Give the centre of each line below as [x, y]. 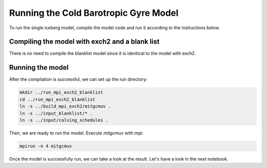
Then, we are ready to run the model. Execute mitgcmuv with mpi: [76, 133]
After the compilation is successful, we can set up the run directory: [78, 80]
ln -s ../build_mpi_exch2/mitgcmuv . [65, 106]
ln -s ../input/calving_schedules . [64, 120]
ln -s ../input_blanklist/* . [56, 113]
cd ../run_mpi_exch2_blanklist [58, 99]
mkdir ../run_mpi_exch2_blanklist [61, 92]
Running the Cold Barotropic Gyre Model [94, 13]
